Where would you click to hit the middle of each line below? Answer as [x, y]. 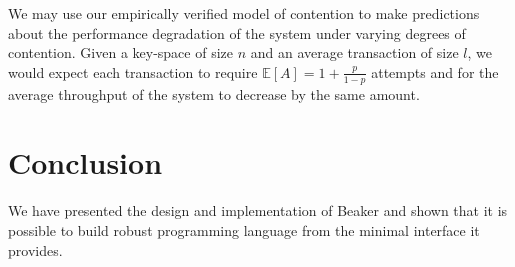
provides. [35, 249]
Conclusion [85, 162]
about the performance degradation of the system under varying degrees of [237, 32]
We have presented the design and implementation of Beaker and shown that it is [258, 210]
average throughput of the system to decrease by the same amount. [214, 93]
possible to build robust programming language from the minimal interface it [244, 229]
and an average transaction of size [354, 52]
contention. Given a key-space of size [120, 52]
